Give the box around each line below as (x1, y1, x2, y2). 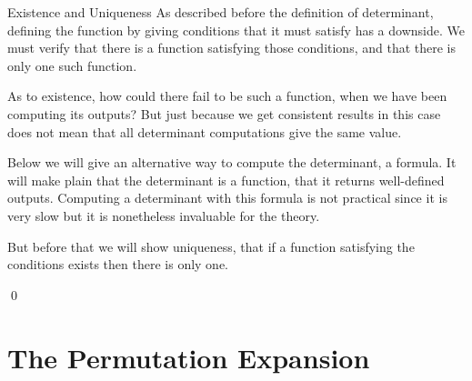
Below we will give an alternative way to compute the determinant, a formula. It (7, 153, 457, 172)
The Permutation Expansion (7, 338, 370, 376)
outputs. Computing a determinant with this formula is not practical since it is (7, 188, 447, 207)
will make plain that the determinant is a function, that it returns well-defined (7, 170, 445, 189)
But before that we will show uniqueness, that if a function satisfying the (7, 236, 415, 256)
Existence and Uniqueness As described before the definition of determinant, (7, 3, 434, 21)
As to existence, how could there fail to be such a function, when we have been (7, 86, 447, 105)
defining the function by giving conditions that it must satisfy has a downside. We (7, 20, 465, 39)
